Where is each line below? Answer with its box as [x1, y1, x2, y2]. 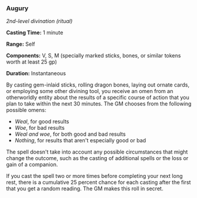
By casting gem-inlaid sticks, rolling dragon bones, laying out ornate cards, [6, 81, 190, 88]
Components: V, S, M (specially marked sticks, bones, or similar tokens [6, 52, 181, 59]
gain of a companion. [6, 161, 58, 168]
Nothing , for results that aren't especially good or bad [14, 137, 147, 144]
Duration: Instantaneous [6, 70, 66, 77]
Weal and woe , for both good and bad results [14, 130, 126, 138]
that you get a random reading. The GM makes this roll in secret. [6, 185, 164, 192]
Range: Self [6, 40, 36, 48]
